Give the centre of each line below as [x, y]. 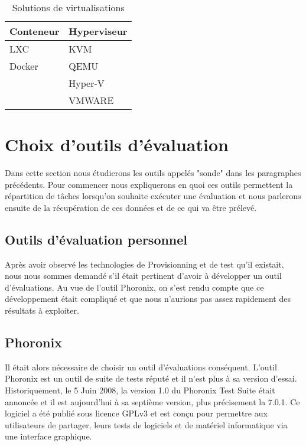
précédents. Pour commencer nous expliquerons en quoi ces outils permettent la [149, 184]
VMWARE [91, 100]
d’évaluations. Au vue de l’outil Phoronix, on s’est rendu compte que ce [134, 287]
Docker [24, 66]
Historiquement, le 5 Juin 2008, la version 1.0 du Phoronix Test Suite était [140, 390]
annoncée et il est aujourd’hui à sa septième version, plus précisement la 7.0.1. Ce [152, 401]
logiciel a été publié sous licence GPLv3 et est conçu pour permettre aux [136, 413]
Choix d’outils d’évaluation [117, 144]
